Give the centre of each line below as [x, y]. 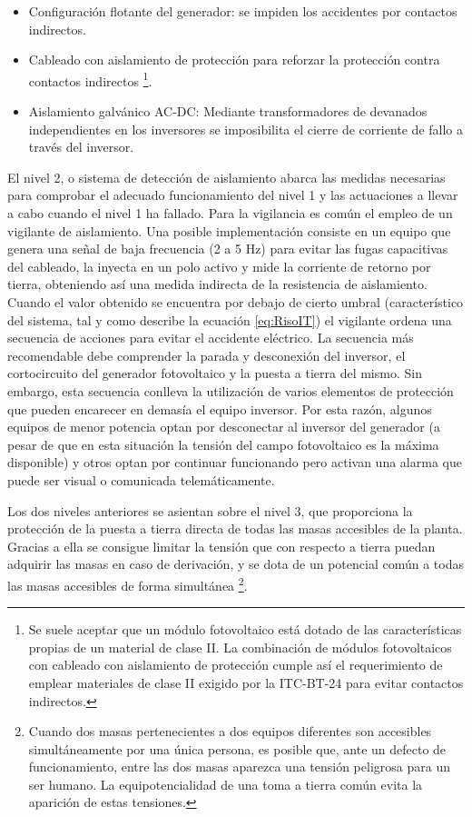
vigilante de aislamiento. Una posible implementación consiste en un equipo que [229, 230]
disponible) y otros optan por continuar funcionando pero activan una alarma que [235, 462]
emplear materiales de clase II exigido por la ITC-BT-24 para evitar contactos [246, 682]
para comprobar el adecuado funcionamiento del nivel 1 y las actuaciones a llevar [233, 195]
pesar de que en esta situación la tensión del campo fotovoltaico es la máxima [223, 444]
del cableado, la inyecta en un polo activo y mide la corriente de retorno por [219, 266]
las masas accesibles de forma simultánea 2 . [128, 583]
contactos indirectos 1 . [90, 79]
